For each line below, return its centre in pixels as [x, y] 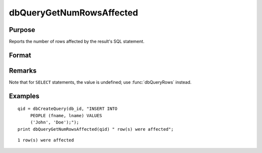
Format [20, 55]
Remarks [23, 70]
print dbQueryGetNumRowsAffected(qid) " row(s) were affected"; [96, 129]
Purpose [22, 30]
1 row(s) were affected [46, 140]
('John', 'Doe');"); [55, 122]
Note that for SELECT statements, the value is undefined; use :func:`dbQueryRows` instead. [100, 82]
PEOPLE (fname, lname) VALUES [66, 115]
